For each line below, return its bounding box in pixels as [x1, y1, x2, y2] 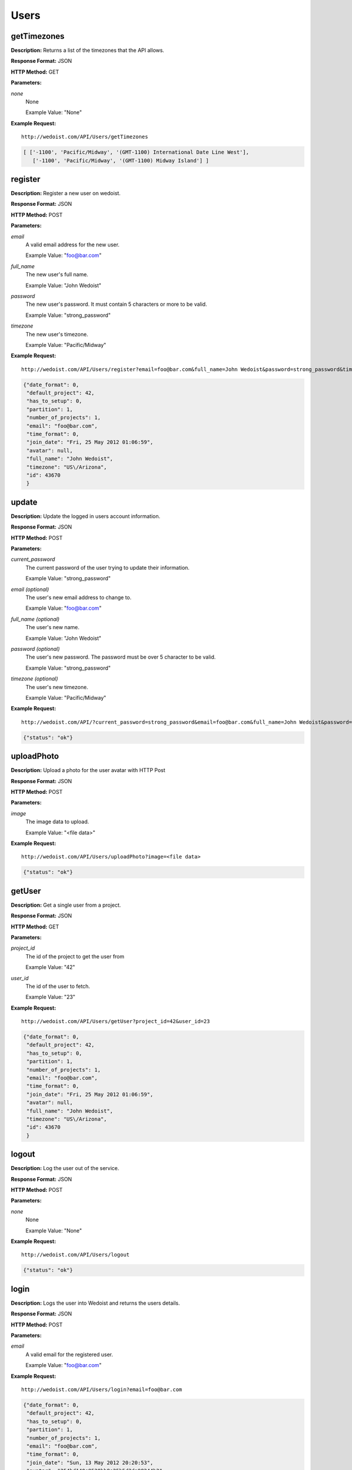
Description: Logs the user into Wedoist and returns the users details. [11, 1299, 180, 1307]
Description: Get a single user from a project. [11, 901, 121, 908]
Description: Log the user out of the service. [11, 1165, 120, 1172]
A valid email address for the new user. [25, 241, 120, 248]
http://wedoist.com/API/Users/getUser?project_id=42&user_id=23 [21, 1018, 211, 1025]
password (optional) [11, 645, 60, 652]
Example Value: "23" [25, 994, 76, 1001]
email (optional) [11, 586, 49, 593]
